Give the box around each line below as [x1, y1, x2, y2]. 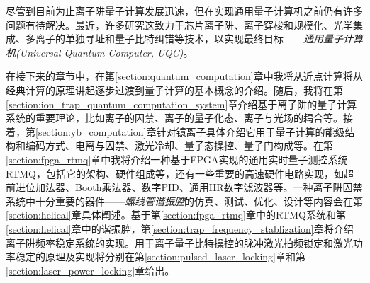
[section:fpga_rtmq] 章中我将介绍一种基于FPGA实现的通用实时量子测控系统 [6, 151, 348, 166]
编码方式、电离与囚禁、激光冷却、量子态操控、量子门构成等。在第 [25, 138, 333, 153]
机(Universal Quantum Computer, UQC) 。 [6, 45, 194, 59]
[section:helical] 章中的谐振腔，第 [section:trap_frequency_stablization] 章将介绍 [6, 221, 354, 236]
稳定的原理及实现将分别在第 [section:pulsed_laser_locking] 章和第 [15, 249, 306, 264]
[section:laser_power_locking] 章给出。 [6, 262, 175, 277]
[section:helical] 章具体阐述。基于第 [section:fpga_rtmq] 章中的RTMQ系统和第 [6, 207, 346, 222]
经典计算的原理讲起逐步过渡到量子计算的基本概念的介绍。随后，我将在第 [6, 82, 343, 97]
